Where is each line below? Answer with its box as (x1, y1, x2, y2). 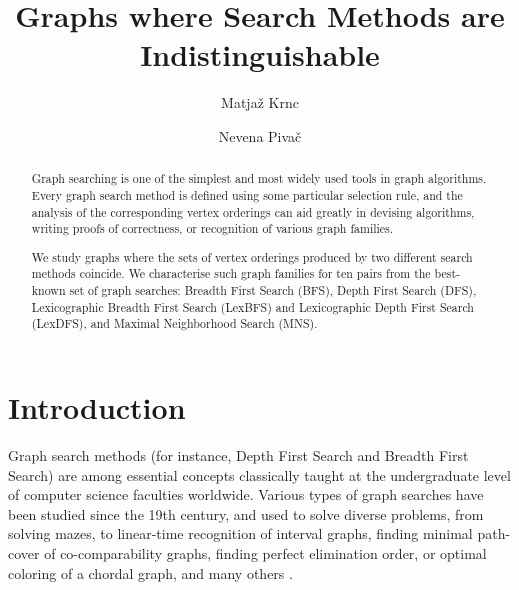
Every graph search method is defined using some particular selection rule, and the (31, 186, 463, 203)
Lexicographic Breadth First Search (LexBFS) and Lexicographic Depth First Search (31, 298, 474, 315)
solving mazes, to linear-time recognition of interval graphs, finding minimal (8, 523, 473, 544)
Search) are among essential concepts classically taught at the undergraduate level (8, 464, 511, 485)
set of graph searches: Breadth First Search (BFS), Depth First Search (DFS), (69, 282, 477, 299)
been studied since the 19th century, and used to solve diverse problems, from (8, 503, 484, 524)
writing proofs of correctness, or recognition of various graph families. (31, 220, 394, 237)
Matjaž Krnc (221, 92, 299, 113)
